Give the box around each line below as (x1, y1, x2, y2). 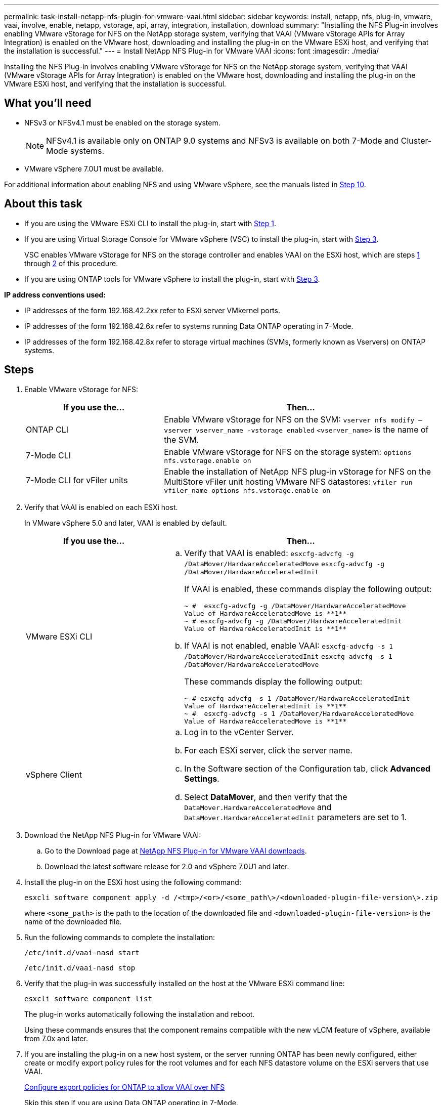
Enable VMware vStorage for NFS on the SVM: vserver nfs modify (164, 414, 415, 424)
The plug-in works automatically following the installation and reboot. (24, 1009, 255, 1018)
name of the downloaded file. (24, 917, 122, 926)
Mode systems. (46, 145, 105, 156)
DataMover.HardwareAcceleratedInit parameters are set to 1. (184, 812, 407, 822)
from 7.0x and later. (24, 1034, 88, 1043)
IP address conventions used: (4, 290, 106, 299)
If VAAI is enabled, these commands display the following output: (184, 583, 432, 594)
